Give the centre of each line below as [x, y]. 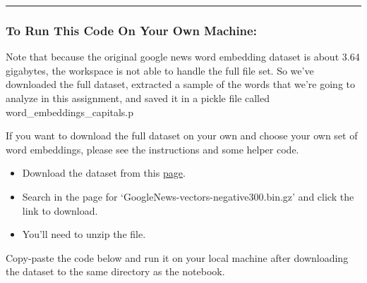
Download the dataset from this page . [104, 173]
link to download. [60, 210]
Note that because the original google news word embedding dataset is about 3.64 [183, 57]
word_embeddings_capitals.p [70, 112]
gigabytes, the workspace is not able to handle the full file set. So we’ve [160, 70]
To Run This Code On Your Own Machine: [131, 30]
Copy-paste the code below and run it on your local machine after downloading [177, 257]
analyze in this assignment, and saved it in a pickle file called [138, 98]
